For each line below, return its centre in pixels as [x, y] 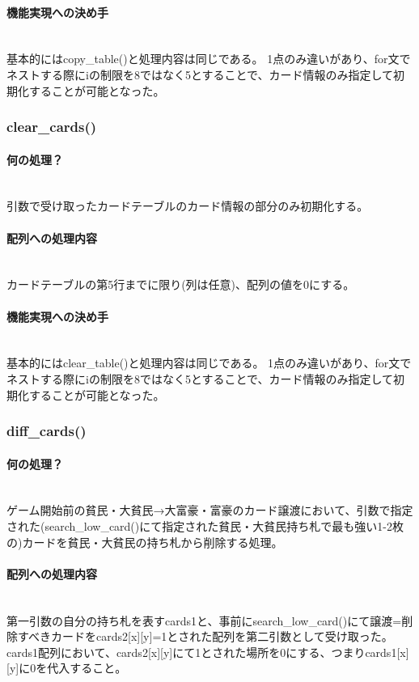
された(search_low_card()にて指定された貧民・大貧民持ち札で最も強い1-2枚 [205, 525]
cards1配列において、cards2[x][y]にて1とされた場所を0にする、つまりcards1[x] [208, 652]
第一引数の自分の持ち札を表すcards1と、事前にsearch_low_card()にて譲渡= [204, 620]
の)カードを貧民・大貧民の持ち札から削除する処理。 [145, 542]
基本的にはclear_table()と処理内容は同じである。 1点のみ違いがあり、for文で [209, 363]
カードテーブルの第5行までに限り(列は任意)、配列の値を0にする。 [181, 284]
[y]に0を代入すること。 [67, 668]
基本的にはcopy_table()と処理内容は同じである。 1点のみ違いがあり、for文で [209, 59]
